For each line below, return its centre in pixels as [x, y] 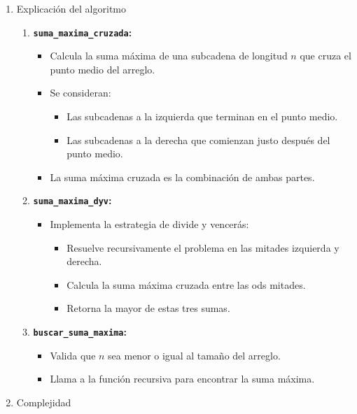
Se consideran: [80, 93]
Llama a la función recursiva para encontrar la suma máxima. [182, 379]
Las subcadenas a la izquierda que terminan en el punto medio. [202, 116]
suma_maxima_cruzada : [83, 32]
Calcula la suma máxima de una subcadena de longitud [169, 56]
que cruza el [325, 56]
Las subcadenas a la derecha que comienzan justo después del [198, 140]
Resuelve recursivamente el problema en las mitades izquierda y [203, 247]
